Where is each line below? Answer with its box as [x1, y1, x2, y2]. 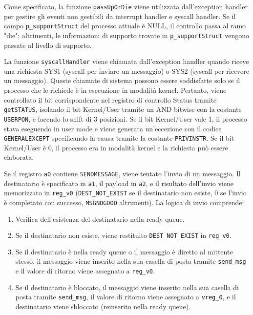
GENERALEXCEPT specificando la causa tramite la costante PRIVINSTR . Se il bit [4, 133, 234, 143]
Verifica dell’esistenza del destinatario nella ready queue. [15, 213, 185, 224]
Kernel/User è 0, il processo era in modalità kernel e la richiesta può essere [4, 142, 228, 152]
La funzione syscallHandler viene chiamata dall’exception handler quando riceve [4, 56, 249, 66]
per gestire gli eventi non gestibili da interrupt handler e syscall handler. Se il [4, 11, 236, 21]
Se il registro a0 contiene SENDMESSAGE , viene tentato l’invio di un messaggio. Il [4, 168, 241, 178]
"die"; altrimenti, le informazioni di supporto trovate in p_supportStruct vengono [4, 30, 249, 40]
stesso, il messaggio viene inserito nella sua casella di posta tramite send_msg [15, 256, 246, 266]
